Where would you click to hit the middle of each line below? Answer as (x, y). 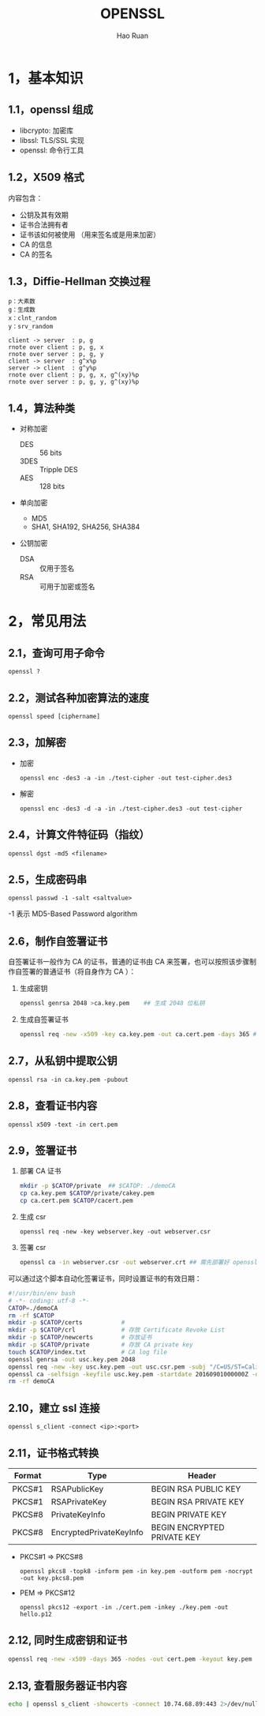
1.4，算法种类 (42, 408)
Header (202, 1475)
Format (28, 1475)
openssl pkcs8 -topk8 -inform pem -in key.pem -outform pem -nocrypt (136, 1571)
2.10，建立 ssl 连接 (54, 1408)
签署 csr (33, 1248)
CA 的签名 (36, 254)
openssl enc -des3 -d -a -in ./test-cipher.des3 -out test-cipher (131, 809)
